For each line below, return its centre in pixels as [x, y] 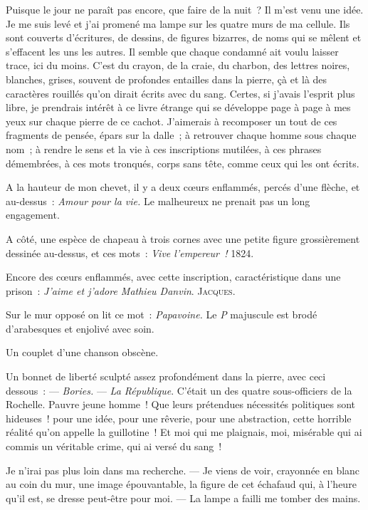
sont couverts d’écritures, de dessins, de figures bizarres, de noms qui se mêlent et [184, 37]
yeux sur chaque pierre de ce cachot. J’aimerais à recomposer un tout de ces [172, 121]
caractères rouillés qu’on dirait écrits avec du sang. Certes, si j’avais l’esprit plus [180, 93]
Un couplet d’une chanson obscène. [82, 352]
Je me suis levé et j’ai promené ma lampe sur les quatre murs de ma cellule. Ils [178, 23]
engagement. [33, 215]
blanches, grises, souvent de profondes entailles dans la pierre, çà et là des [167, 79]
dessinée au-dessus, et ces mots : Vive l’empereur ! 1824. [130, 253]
